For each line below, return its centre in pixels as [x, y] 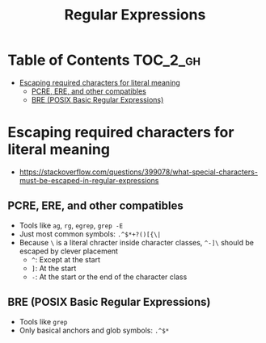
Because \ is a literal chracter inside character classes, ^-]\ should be [136, 242]
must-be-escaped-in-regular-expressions [89, 180]
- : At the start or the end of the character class [109, 277]
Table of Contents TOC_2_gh [104, 60]
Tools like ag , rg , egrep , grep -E [71, 225]
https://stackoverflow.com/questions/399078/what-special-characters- [138, 172]
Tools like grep [43, 321]
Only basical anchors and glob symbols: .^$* [94, 330]
